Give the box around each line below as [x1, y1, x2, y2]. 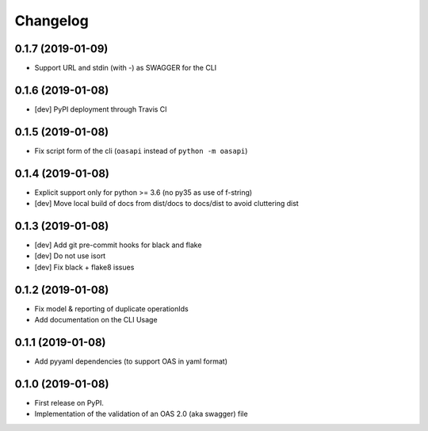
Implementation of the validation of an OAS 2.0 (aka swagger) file [34, 409, 249, 419]
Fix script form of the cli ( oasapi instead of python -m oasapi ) [34, 146, 248, 155]
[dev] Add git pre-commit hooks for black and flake [34, 240, 202, 250]
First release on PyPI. [34, 398, 105, 407]
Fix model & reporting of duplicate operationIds [34, 303, 189, 313]
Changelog [14, 12, 89, 29]
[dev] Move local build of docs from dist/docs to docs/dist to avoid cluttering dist [34, 199, 299, 208]
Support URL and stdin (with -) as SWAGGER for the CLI [34, 63, 217, 73]
